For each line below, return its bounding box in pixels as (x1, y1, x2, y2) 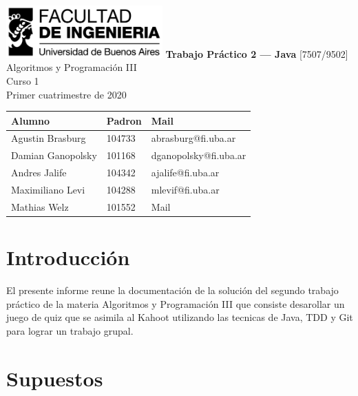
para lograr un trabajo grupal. (6, 323, 134, 337)
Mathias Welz (11, 199, 69, 213)
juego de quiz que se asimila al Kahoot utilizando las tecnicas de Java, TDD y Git (6, 310, 353, 324)
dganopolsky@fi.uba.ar (151, 148, 246, 163)
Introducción (6, 243, 130, 271)
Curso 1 (6, 73, 39, 87)
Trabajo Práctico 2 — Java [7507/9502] (165, 46, 348, 61)
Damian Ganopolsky (11, 148, 97, 163)
